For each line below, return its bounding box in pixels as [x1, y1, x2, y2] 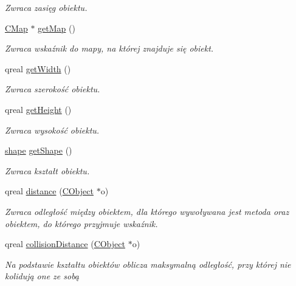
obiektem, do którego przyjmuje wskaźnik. [5, 217, 158, 230]
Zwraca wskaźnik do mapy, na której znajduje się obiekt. [5, 42, 214, 55]
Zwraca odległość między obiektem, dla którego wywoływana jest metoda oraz [5, 205, 289, 217]
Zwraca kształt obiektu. [5, 164, 90, 177]
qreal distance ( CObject [5, 185, 94, 197]
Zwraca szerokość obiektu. [5, 83, 100, 95]
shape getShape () [5, 144, 72, 157]
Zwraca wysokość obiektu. [5, 123, 100, 136]
